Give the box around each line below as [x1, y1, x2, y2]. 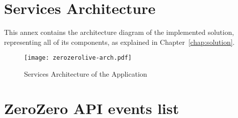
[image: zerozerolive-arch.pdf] [24, 54, 132, 62]
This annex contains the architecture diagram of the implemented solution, [4, 27, 234, 37]
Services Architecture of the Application [24, 68, 147, 79]
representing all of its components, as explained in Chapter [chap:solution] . [4, 36, 235, 47]
